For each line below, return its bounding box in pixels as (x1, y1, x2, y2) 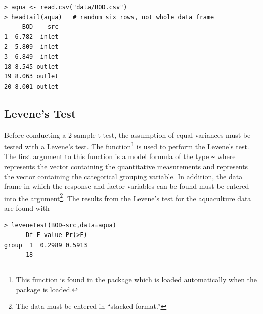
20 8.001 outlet (4, 83, 59, 90)
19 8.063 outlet (4, 73, 59, 81)
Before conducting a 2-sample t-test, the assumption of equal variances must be (4, 129, 251, 140)
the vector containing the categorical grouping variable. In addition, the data (4, 171, 243, 181)
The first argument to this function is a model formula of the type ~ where (4, 151, 236, 162)
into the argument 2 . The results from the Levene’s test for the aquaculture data (4, 191, 251, 203)
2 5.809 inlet (4, 43, 59, 51)
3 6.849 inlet (4, 53, 59, 60)
